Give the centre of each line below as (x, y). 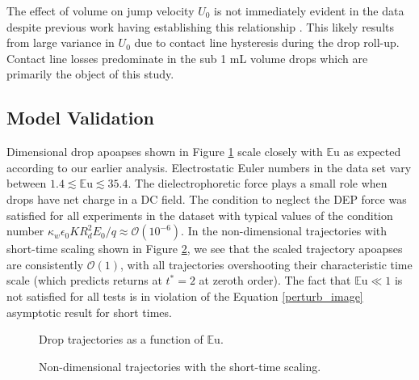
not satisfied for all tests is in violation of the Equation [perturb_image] (185, 296)
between (27, 183)
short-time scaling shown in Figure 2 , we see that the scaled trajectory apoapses (205, 249)
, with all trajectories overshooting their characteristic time (266, 264)
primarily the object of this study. (90, 74)
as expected (372, 152)
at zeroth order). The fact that (275, 280)
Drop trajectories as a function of (121, 339)
